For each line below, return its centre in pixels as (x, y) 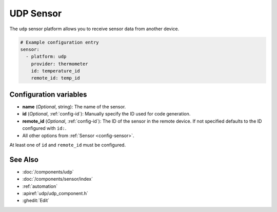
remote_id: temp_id (56, 78)
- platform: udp (46, 57)
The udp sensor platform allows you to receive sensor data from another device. (94, 29)
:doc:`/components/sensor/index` (58, 179)
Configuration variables (48, 94)
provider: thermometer (60, 64)
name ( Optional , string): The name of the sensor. (74, 107)
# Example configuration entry (60, 42)
